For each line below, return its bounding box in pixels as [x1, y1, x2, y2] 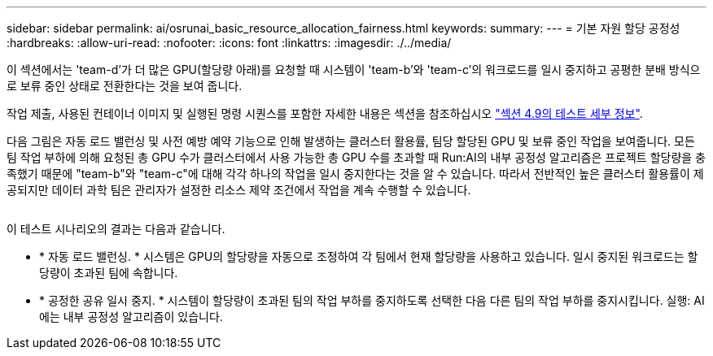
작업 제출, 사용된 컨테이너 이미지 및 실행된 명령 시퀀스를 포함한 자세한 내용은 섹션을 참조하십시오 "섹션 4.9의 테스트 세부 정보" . [7, 106, 643, 120]
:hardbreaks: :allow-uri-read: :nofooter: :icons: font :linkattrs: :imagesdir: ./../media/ [7, 36, 452, 50]
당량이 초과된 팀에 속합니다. [39, 266, 178, 280]
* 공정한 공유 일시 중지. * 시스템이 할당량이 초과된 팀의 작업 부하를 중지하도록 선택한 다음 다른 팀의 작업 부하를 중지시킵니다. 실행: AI [39, 293, 705, 307]
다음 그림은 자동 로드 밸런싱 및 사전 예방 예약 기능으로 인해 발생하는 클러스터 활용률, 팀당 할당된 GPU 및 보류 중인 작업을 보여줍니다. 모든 [7, 134, 695, 148]
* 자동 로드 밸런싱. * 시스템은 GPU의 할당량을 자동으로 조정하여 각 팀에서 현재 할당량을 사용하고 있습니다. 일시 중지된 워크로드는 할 [39, 250, 698, 263]
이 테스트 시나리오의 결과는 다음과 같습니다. [7, 222, 225, 236]
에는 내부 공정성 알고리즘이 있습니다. [39, 310, 223, 323]
